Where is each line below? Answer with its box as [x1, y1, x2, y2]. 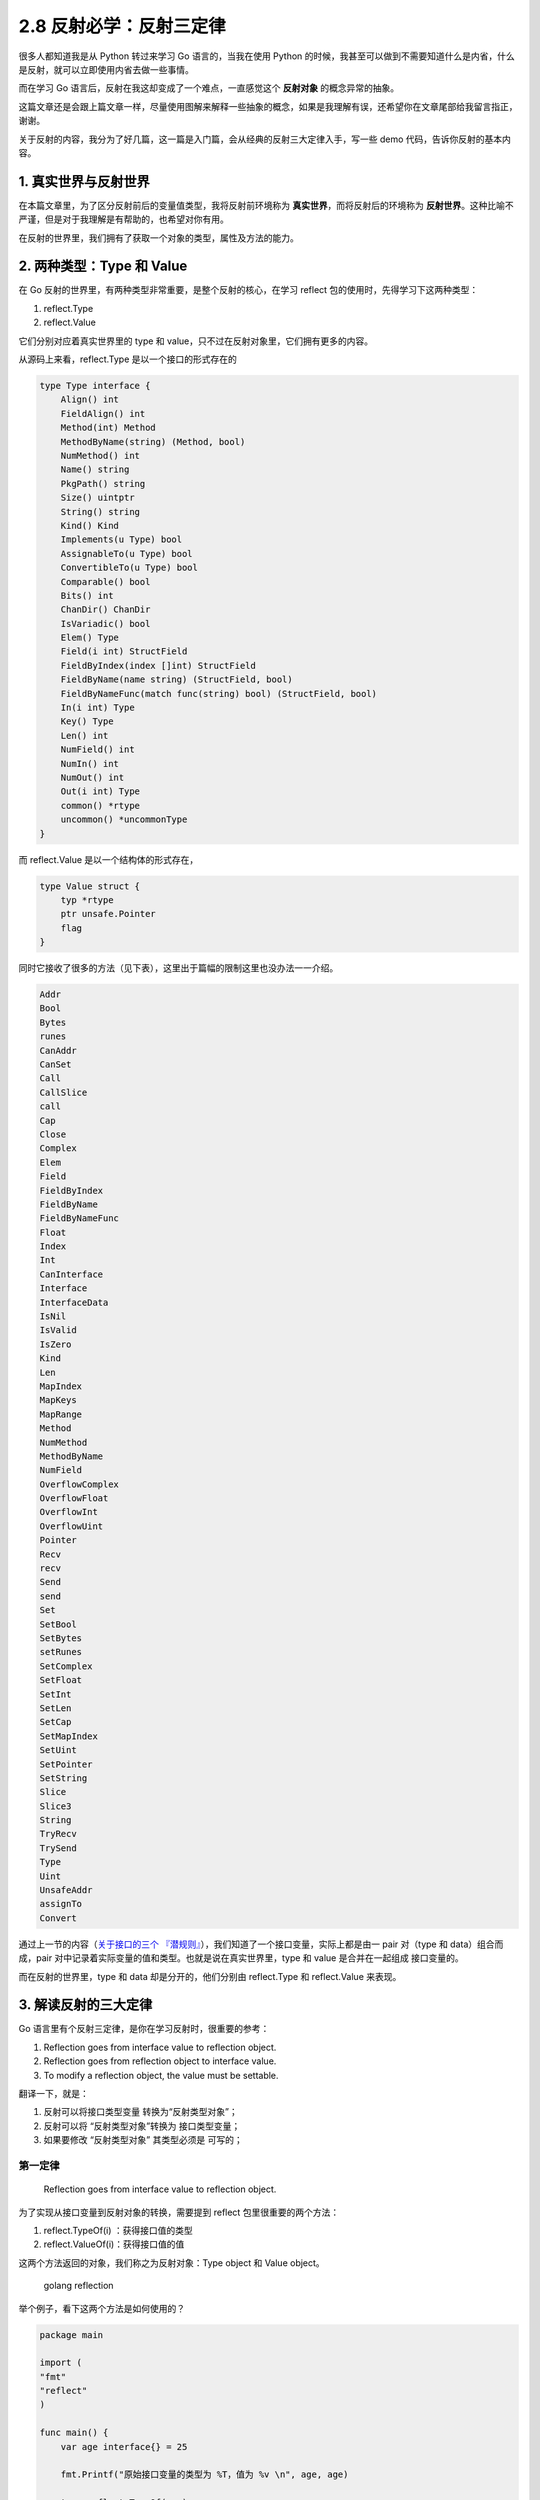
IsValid [39, 1325, 77, 1336]
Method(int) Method [60, 422, 157, 434]
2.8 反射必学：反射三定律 [18, 15, 227, 37]
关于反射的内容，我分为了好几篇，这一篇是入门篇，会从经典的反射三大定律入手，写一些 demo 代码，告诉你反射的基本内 [18, 133, 512, 145]
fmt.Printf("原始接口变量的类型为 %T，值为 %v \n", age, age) [60, 2469, 349, 2480]
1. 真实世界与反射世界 [18, 173, 150, 190]
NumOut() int [60, 771, 125, 783]
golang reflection [43, 2280, 114, 2292]
